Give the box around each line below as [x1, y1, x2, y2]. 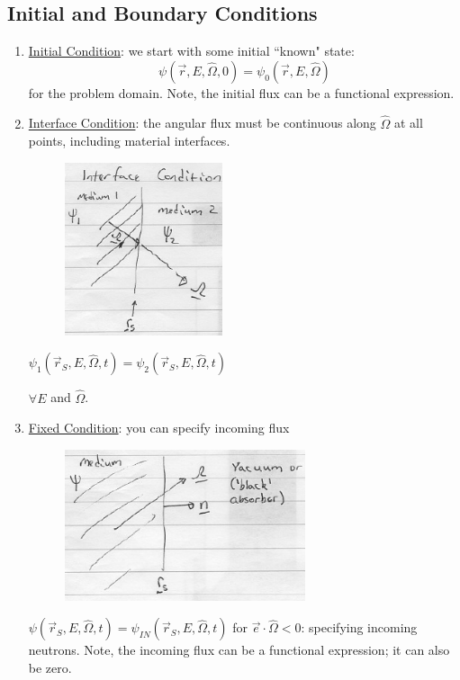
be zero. [28, 658, 72, 676]
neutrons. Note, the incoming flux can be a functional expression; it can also [28, 640, 450, 659]
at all [394, 113, 423, 132]
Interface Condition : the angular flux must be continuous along [28, 113, 376, 132]
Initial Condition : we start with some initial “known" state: [28, 41, 355, 60]
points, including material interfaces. [28, 131, 230, 150]
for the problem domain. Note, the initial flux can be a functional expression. [28, 83, 455, 102]
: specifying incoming [301, 618, 418, 637]
